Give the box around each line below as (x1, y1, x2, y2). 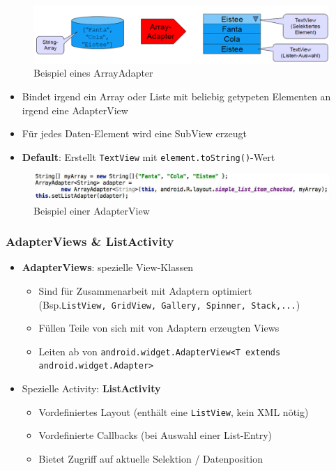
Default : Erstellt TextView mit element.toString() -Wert (22, 149, 275, 164)
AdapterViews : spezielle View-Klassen (22, 260, 194, 275)
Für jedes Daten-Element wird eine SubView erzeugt (22, 126, 247, 141)
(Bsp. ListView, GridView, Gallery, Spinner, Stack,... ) (38, 297, 300, 311)
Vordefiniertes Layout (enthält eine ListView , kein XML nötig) (38, 404, 309, 419)
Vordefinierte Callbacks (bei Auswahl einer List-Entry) (38, 428, 273, 442)
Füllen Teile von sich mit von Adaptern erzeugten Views (38, 321, 280, 335)
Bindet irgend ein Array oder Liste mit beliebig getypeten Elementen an (22, 89, 331, 103)
